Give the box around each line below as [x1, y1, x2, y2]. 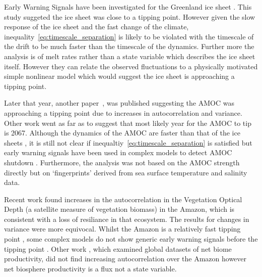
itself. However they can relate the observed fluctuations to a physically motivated [4, 61, 258, 71]
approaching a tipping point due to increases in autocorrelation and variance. [4, 107, 242, 118]
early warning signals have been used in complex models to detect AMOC [4, 147, 232, 158]
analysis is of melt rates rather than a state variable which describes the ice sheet [4, 51, 255, 61]
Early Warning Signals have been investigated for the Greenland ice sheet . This [4, 2, 252, 12]
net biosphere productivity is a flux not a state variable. [4, 263, 177, 273]
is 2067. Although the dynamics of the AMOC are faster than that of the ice [4, 127, 240, 138]
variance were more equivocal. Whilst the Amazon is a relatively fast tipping [4, 223, 241, 234]
